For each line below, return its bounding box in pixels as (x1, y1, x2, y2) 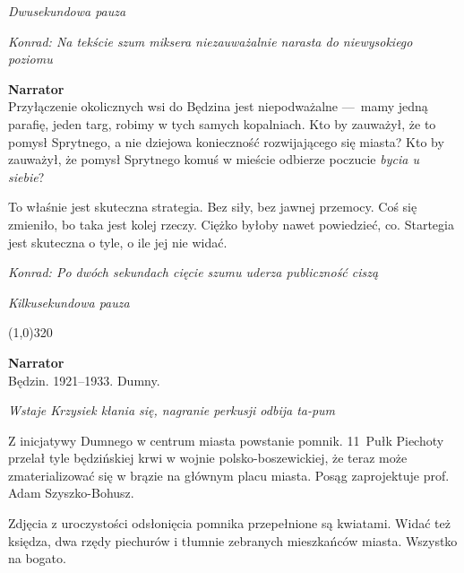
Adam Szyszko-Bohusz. (8, 483, 134, 502)
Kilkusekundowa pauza (8, 292, 130, 311)
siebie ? (8, 167, 45, 186)
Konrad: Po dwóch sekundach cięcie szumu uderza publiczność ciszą (8, 263, 379, 282)
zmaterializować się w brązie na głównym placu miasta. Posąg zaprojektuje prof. (8, 465, 450, 484)
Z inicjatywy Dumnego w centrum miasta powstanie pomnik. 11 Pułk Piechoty (8, 430, 444, 449)
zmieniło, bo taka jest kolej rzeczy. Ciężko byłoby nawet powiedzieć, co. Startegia (8, 214, 454, 233)
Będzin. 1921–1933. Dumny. (8, 370, 160, 389)
